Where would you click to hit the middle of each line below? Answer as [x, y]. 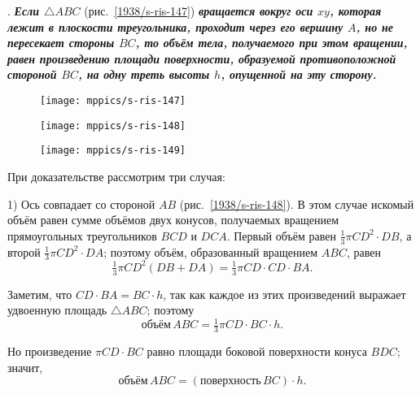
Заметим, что [40, 294]
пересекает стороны [61, 43]
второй [24, 251]
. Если [24, 11]
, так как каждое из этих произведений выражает [284, 294]
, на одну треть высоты [144, 74]
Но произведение [50, 351]
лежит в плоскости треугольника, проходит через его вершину [175, 26]
